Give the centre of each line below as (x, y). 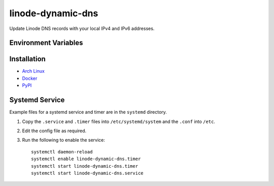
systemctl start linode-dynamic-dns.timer (85, 166)
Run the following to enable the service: (63, 140)
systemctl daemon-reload (62, 152)
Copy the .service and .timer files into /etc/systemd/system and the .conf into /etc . (119, 121)
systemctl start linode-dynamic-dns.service (88, 173)
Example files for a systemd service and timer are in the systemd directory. (88, 112)
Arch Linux (33, 71)
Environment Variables (46, 43)
